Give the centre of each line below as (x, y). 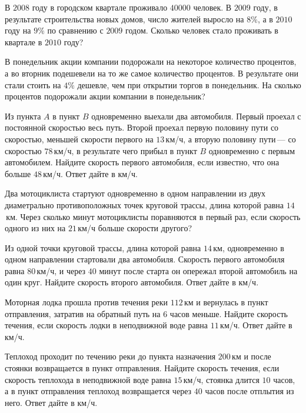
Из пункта (23, 116)
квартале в (24, 41)
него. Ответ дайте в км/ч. (51, 402)
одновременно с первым (252, 150)
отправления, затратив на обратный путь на (83, 313)
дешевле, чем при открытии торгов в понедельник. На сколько (189, 84)
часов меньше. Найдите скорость (229, 313)
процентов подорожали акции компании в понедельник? (105, 96)
